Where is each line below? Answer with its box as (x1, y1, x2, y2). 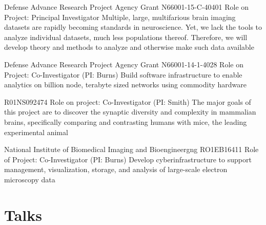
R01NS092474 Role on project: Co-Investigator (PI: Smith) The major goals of (4, 96, 251, 107)
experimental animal (4, 126, 68, 137)
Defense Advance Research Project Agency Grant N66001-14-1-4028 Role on (4, 59, 243, 69)
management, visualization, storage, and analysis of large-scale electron (4, 164, 228, 175)
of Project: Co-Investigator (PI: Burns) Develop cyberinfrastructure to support (4, 154, 252, 164)
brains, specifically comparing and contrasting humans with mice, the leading (4, 116, 247, 127)
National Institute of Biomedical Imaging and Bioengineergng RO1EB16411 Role (4, 144, 259, 155)
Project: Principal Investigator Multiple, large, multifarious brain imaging (4, 11, 236, 22)
